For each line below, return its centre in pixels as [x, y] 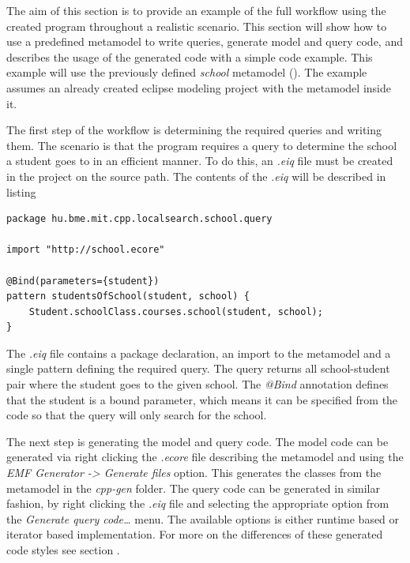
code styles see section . [63, 550]
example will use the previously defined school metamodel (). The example [187, 72]
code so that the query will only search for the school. [137, 415]
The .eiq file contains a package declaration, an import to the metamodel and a [199, 353]
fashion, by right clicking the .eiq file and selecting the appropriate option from [198, 503]
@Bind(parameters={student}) [83, 281]
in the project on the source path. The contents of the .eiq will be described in [196, 176]
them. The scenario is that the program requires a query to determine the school [202, 145]
